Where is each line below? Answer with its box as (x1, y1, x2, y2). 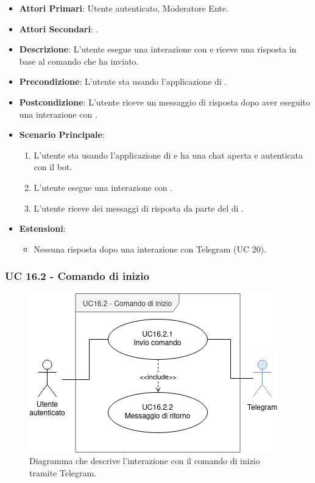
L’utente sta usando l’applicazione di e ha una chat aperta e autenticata (34, 148, 303, 161)
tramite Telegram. (29, 466, 97, 479)
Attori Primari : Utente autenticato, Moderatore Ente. (19, 2, 228, 14)
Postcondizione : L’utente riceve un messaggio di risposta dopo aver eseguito (19, 95, 311, 108)
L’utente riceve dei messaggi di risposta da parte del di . (34, 201, 244, 214)
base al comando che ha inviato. (19, 54, 139, 67)
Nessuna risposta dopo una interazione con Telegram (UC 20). (34, 242, 267, 255)
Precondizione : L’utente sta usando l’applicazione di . (19, 75, 227, 88)
